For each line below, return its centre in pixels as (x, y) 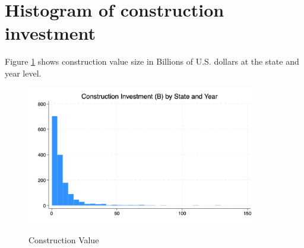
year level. (23, 73)
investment (50, 33)
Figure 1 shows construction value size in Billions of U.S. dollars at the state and (152, 61)
